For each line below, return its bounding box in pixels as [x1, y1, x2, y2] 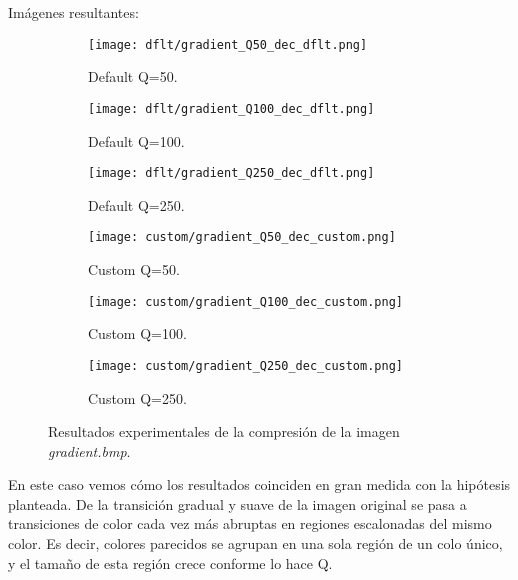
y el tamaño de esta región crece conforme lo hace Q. [8, 552, 333, 573]
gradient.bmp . [48, 440, 131, 461]
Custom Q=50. [88, 259, 180, 279]
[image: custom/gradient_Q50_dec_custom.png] [88, 230, 396, 245]
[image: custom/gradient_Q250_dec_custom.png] [88, 358, 403, 373]
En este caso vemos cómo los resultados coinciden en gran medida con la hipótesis [8, 474, 511, 495]
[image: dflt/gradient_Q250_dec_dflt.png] [88, 166, 375, 181]
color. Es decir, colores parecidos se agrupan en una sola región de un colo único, [8, 533, 503, 554]
